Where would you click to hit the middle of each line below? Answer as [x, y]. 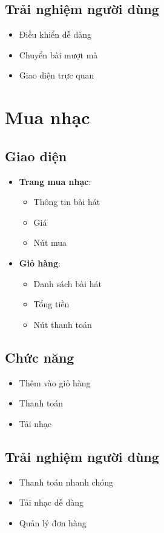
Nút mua [50, 242]
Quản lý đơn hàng [53, 522]
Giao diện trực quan [57, 75]
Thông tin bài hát [67, 202]
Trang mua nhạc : [55, 181]
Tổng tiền [51, 304]
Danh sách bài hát [67, 283]
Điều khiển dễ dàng [55, 34]
